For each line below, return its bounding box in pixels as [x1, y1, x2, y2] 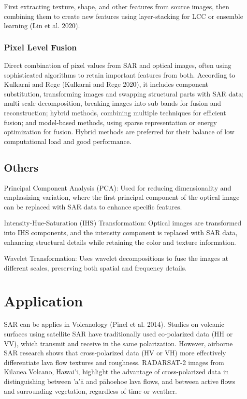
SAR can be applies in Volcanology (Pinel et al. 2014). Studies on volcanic [4, 319, 224, 329]
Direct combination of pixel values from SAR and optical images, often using [4, 60, 232, 70]
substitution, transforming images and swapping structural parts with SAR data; [4, 88, 244, 98]
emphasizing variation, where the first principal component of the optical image [4, 192, 240, 202]
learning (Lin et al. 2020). [4, 20, 80, 31]
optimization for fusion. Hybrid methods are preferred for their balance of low [4, 127, 234, 137]
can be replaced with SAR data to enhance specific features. [4, 201, 182, 211]
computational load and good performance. [4, 136, 131, 146]
